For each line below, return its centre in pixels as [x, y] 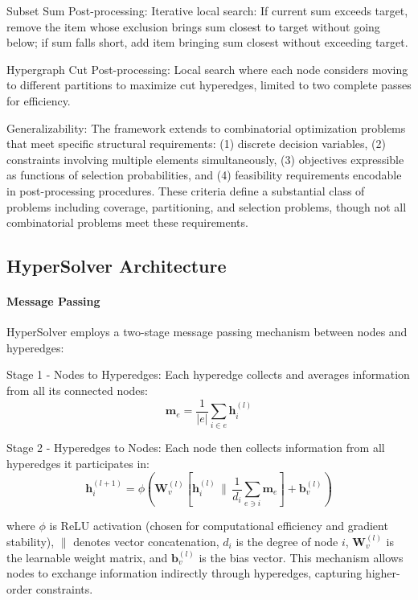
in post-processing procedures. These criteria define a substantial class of [186, 190]
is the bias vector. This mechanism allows [301, 557]
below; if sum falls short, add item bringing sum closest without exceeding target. [207, 42]
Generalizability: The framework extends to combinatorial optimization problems [206, 127]
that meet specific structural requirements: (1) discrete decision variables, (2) [196, 144]
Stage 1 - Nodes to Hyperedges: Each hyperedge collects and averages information [208, 374]
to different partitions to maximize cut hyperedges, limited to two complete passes [209, 85]
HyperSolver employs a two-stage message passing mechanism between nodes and [207, 332]
